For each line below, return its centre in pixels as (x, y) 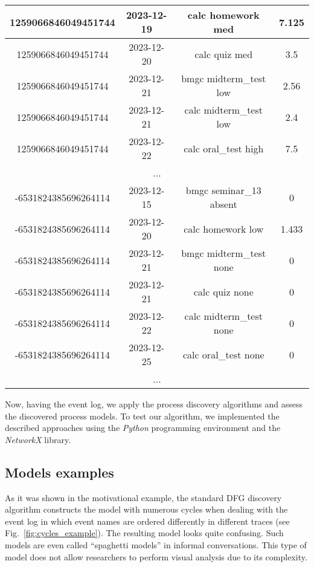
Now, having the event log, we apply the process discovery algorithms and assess (154, 404)
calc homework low (224, 228)
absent (223, 204)
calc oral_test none (223, 354)
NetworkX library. (38, 439)
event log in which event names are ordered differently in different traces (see (147, 521)
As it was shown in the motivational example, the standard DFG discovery (143, 497)
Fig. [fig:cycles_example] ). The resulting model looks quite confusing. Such (144, 533)
